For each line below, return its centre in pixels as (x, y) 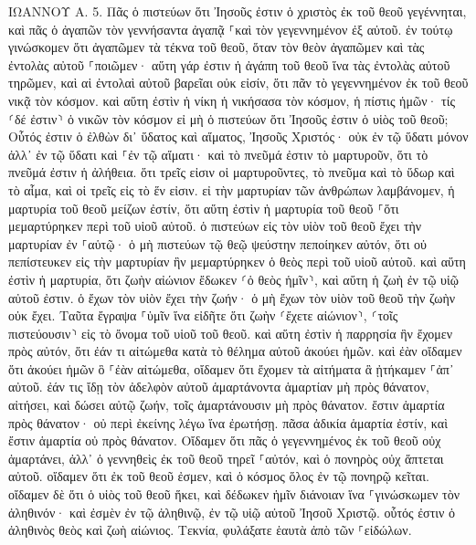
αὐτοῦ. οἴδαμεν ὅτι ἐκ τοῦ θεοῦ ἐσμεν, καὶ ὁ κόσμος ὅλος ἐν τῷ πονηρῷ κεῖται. (219, 476)
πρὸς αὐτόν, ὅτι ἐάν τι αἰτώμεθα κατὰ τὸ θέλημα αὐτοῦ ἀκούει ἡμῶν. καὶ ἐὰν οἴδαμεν (235, 351)
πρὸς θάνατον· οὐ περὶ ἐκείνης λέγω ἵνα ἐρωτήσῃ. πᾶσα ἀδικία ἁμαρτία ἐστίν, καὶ (228, 422)
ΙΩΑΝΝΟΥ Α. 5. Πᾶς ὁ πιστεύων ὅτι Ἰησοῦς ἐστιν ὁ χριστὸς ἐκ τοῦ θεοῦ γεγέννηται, (238, 11)
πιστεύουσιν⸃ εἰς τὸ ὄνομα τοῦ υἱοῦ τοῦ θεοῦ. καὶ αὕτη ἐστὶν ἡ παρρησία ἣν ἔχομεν (231, 333)
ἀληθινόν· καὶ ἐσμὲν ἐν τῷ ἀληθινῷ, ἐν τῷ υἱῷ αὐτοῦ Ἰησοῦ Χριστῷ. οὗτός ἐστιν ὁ (232, 512)
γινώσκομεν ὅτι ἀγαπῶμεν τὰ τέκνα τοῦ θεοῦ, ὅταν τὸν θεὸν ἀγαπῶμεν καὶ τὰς (217, 47)
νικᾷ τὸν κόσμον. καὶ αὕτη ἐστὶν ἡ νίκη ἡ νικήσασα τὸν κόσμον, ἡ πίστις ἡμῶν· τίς (232, 100)
